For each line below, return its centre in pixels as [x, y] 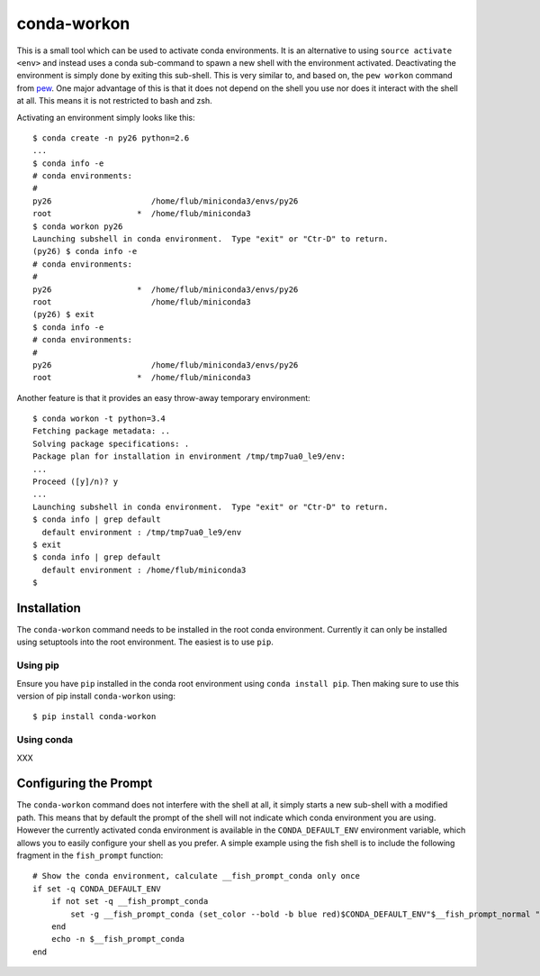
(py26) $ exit [63, 315]
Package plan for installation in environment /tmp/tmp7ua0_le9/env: [189, 456]
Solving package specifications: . [111, 443]
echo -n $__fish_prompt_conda [117, 939]
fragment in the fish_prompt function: [90, 855]
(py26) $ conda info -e [85, 251]
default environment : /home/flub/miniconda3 [144, 570]
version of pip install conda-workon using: [96, 696]
